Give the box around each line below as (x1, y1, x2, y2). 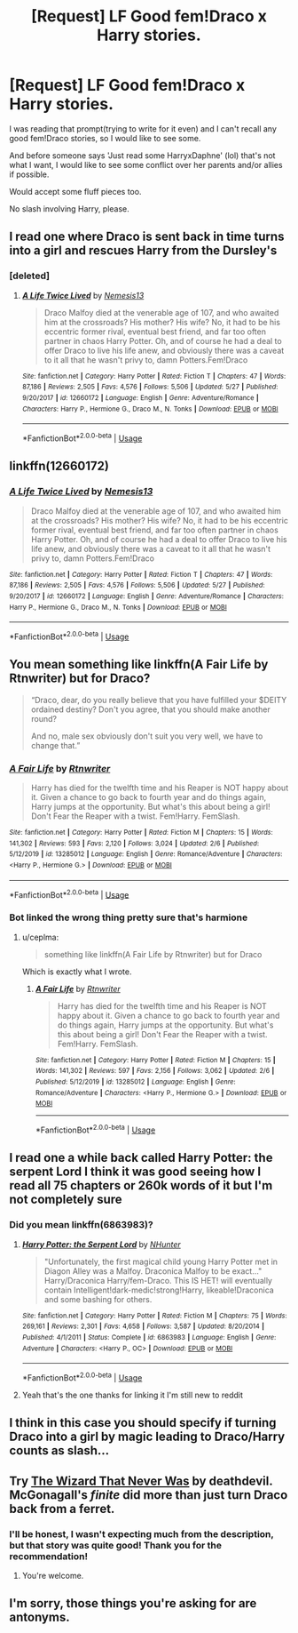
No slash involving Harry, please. (9, 203, 130, 214)
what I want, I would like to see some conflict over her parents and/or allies (9, 159, 283, 170)
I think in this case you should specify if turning (9, 1415, 277, 1430)
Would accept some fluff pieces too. (9, 186, 142, 196)
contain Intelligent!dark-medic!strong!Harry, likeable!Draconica (43, 1285, 275, 1295)
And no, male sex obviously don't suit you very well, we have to (30, 731, 263, 741)
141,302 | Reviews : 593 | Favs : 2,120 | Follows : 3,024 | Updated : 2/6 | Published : (9, 838, 260, 848)
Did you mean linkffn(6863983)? (9, 1219, 153, 1231)
